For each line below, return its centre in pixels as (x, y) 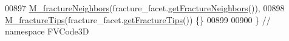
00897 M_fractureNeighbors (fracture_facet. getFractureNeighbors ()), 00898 (145, 8)
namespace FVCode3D (47, 31)
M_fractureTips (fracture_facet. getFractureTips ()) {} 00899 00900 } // (138, 19)
